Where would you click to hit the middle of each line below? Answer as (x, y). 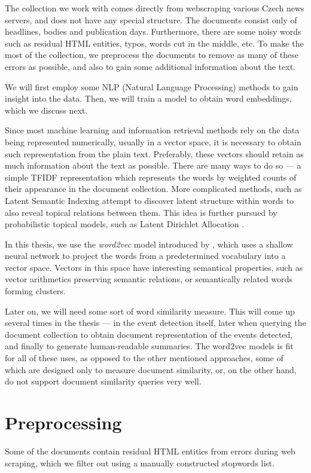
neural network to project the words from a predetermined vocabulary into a (145, 256)
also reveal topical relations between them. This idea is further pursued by (141, 212)
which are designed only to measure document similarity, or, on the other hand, (151, 369)
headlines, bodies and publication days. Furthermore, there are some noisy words (153, 31)
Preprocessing (63, 422)
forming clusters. (35, 291)
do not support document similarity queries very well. (103, 381)
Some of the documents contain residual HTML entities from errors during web (150, 451)
